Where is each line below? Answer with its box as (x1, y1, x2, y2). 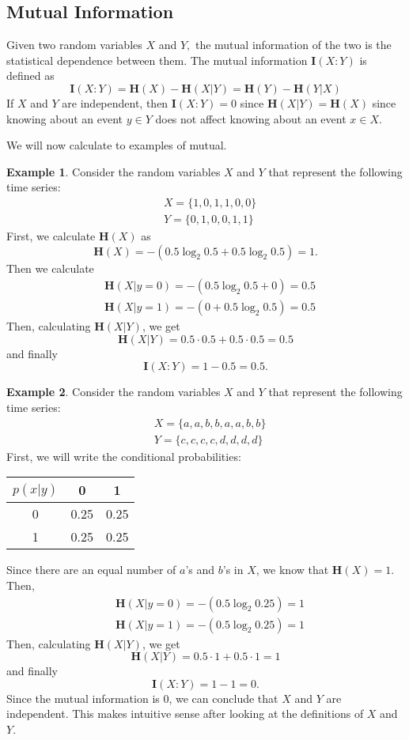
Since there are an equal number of (6, 561, 176, 578)
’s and (185, 561, 215, 578)
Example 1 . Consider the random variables (6, 163, 221, 179)
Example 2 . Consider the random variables (6, 383, 221, 400)
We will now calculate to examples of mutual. (6, 137, 227, 153)
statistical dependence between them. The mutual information (6, 51, 308, 68)
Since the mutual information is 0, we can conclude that (6, 689, 278, 706)
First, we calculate (6, 228, 96, 244)
